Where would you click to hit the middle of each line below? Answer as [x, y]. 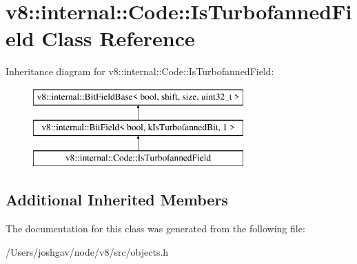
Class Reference [118, 38]
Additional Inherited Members [117, 200]
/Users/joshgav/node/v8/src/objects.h [87, 251]
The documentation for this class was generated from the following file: [155, 229]
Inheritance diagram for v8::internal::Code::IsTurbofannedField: [140, 71]
